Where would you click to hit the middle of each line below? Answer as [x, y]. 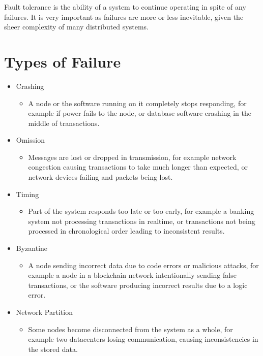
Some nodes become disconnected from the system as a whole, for [130, 329]
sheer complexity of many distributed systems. [76, 27]
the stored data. [53, 349]
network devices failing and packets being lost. [100, 177]
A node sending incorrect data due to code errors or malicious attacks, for [143, 265]
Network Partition [44, 312]
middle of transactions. [64, 123]
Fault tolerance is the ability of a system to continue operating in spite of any [125, 7]
